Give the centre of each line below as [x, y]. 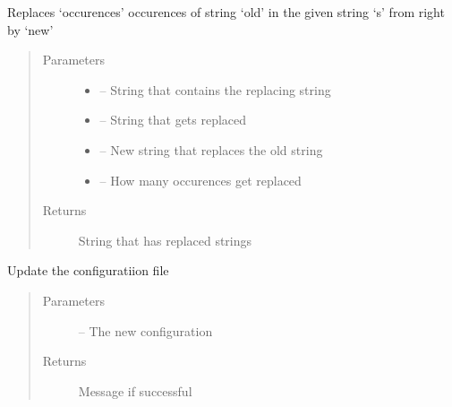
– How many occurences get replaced [200, 180]
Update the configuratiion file [88, 270]
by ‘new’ [30, 29]
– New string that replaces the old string [211, 149]
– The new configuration [145, 330]
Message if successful [135, 390]
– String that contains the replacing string [215, 89]
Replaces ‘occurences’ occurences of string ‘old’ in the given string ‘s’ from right [226, 12]
